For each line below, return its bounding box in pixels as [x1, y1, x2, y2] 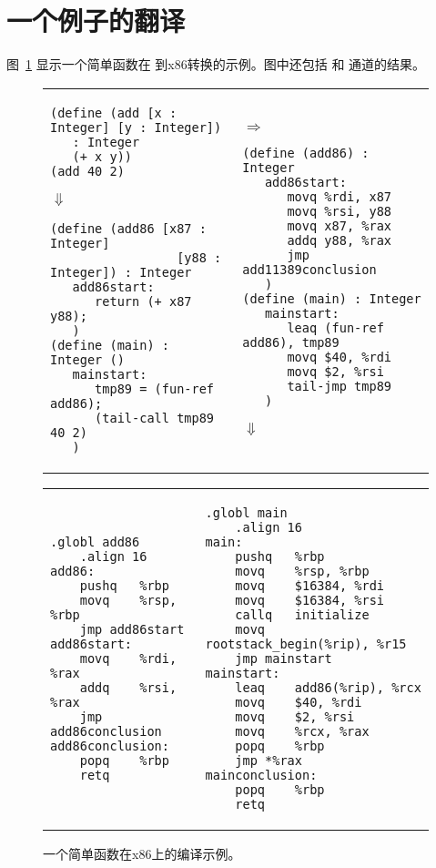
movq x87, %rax [287, 219, 391, 234]
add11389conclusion [242, 262, 377, 278]
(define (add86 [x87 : [50, 220, 207, 236]
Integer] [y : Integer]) [50, 119, 222, 135]
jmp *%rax [235, 752, 302, 768]
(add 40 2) [50, 163, 125, 179]
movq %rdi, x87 [287, 189, 391, 205]
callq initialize [235, 607, 370, 622]
